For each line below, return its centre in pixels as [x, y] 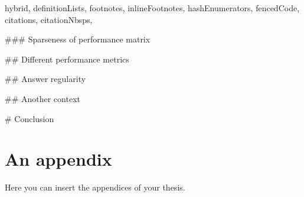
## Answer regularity [45, 79]
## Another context [43, 98]
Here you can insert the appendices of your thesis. [95, 187]
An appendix [58, 159]
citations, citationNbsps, [49, 19]
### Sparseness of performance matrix [78, 39]
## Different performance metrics [67, 59]
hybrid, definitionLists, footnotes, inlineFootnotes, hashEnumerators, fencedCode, [152, 8]
